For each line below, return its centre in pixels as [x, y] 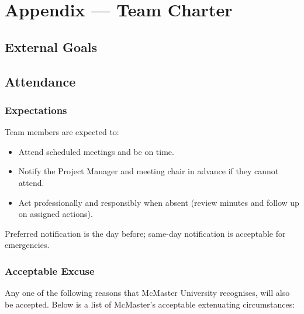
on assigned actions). [56, 214]
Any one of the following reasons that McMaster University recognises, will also [147, 293]
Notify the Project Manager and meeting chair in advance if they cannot [148, 171]
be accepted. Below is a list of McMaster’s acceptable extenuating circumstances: [150, 304]
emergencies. [27, 245]
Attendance [40, 81]
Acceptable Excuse [50, 270]
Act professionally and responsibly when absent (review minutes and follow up [159, 202]
